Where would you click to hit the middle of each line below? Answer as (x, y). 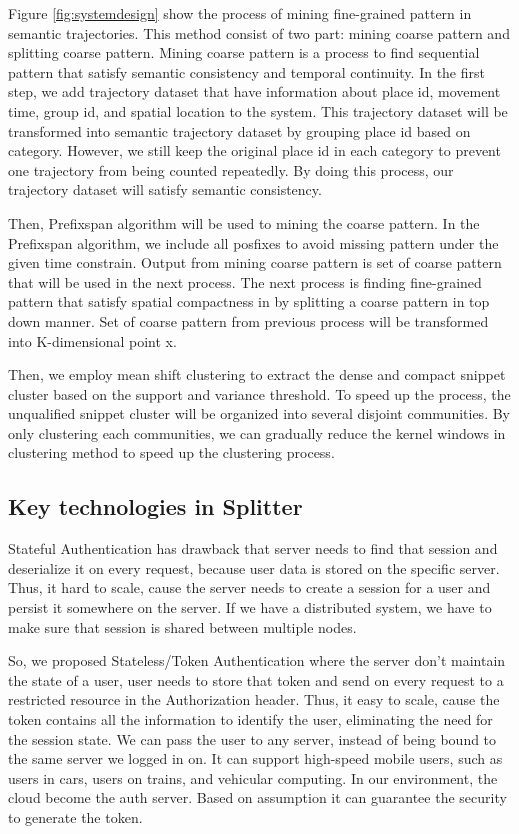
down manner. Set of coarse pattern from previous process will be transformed (248, 320)
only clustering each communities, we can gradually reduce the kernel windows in (257, 432)
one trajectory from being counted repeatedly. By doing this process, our (231, 169)
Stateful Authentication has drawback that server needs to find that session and (253, 548)
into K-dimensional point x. (92, 340)
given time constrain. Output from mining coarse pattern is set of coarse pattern (255, 262)
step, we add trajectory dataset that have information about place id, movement (254, 91)
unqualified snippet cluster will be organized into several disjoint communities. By (259, 413)
